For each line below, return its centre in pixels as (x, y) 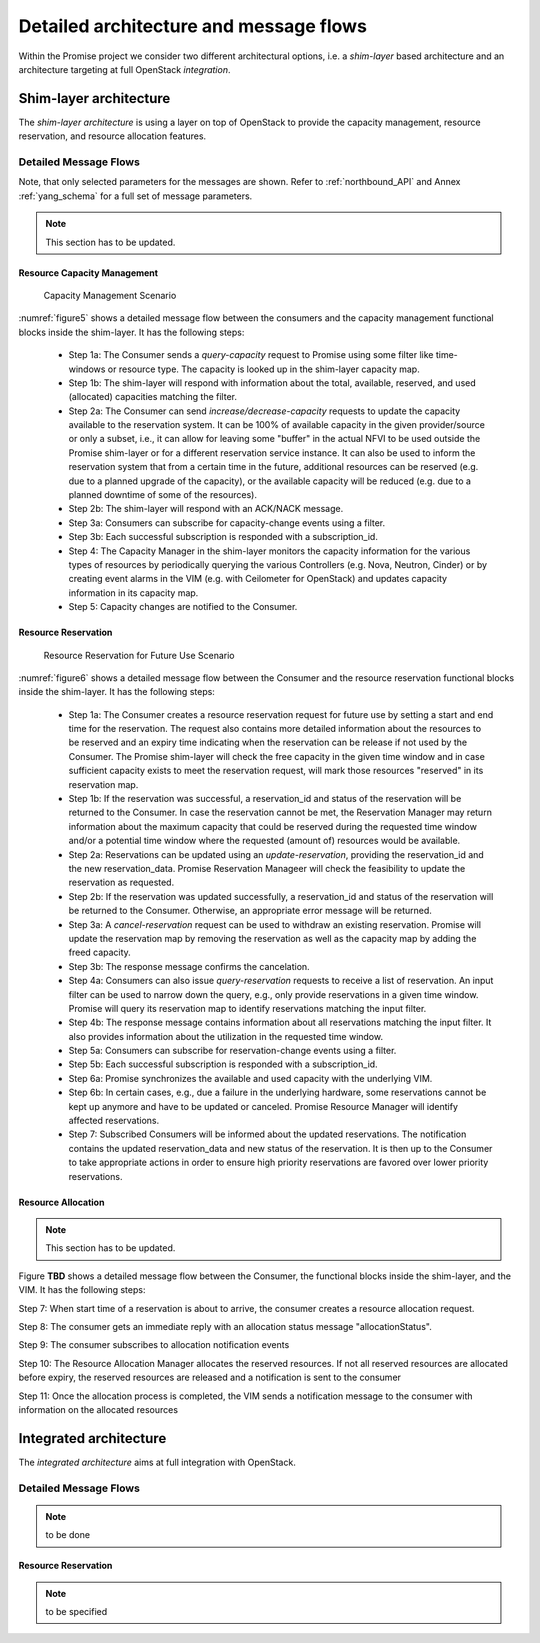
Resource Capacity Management (88, 272)
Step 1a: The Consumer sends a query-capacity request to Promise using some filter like (251, 355)
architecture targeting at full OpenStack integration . (124, 69)
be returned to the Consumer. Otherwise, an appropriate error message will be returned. (250, 911)
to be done (67, 1535)
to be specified (76, 1611)
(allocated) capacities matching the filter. (152, 397)
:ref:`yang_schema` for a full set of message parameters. (135, 196)
